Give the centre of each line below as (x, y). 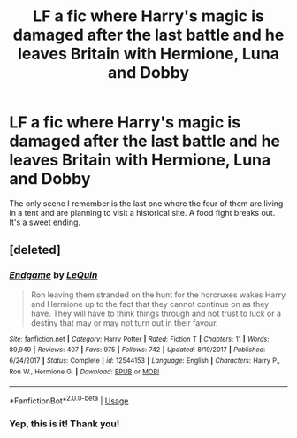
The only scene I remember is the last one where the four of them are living (146, 203)
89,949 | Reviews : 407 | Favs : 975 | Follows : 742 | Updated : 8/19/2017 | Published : (137, 350)
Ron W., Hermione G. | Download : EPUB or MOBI (84, 372)
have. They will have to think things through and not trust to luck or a (156, 313)
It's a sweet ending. (45, 222)
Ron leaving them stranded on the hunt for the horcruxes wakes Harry (158, 295)
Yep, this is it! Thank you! (65, 424)
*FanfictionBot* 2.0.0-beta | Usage (69, 400)
